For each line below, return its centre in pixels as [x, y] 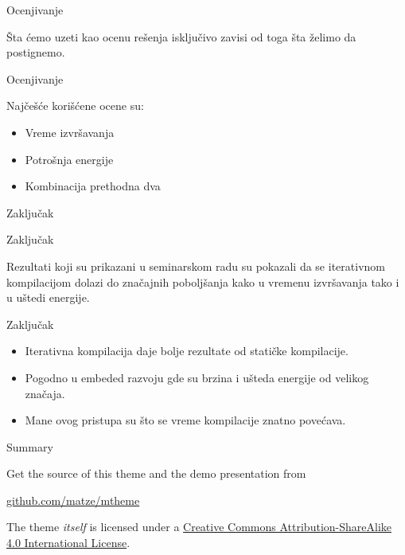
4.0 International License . [68, 543]
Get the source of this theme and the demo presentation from [156, 473]
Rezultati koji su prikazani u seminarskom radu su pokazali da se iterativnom [196, 266]
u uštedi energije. [48, 297]
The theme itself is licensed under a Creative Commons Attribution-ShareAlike [199, 527]
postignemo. [36, 52]
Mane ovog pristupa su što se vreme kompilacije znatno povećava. [185, 420]
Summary [30, 446]
